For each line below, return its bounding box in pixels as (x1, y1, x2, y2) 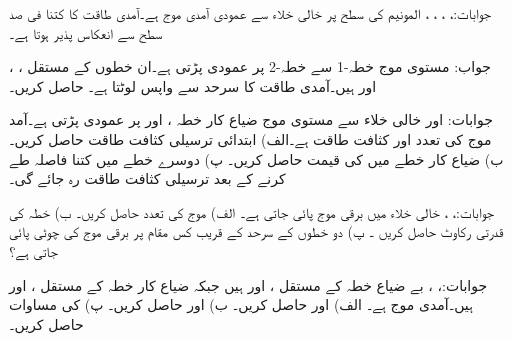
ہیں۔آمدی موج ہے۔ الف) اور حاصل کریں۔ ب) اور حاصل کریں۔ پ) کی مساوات (9, 294, 473, 315)
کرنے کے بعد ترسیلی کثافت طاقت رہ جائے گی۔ (9, 168, 286, 189)
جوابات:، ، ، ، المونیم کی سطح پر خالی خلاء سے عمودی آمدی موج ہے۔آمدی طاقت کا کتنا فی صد (9, 3, 492, 23)
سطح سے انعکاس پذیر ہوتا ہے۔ (9, 22, 163, 43)
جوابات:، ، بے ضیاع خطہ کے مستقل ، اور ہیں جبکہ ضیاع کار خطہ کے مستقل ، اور (9, 274, 488, 295)
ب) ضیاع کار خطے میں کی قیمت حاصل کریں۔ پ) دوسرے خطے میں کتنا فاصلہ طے (9, 148, 504, 169)
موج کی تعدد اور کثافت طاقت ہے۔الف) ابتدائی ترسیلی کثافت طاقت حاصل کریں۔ (9, 128, 492, 149)
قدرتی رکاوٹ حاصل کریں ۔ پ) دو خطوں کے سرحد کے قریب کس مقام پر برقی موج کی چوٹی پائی (9, 221, 504, 242)
